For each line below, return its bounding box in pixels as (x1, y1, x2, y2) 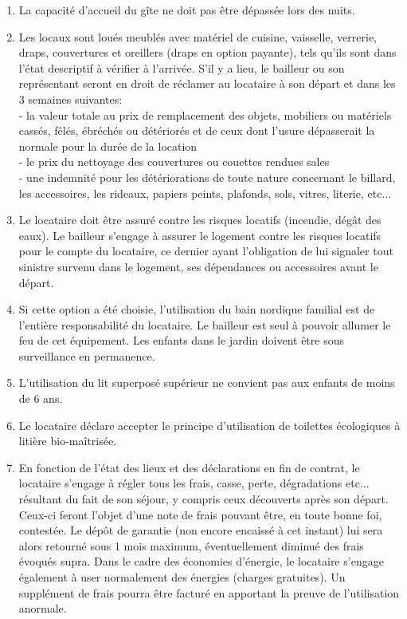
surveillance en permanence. (18, 347, 155, 364)
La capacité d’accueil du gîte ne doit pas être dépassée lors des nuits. (18, 2, 355, 18)
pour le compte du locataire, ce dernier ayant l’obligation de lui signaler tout (18, 242, 393, 259)
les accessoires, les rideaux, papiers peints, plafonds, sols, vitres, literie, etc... (18, 184, 392, 201)
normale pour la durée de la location (18, 137, 198, 154)
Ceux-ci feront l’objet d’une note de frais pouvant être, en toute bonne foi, (18, 506, 382, 522)
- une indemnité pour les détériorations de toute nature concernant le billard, (18, 168, 396, 185)
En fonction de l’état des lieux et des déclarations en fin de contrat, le (18, 459, 360, 475)
